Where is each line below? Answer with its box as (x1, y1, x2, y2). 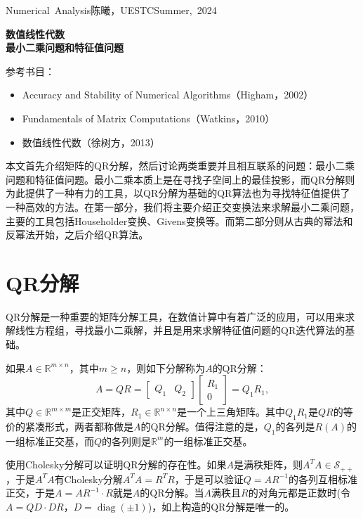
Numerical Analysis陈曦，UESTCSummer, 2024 (6, 3, 217, 17)
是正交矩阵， (72, 404, 131, 419)
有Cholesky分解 (54, 471, 123, 486)
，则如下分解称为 (126, 360, 206, 375)
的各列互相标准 (288, 471, 357, 486)
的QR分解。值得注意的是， (140, 419, 264, 434)
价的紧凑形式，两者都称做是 (6, 419, 133, 434)
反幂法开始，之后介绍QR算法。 (6, 227, 149, 242)
